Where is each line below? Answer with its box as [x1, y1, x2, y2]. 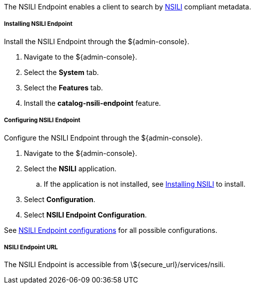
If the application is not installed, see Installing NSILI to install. [44, 179, 246, 188]
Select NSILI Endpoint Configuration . [24, 210, 147, 219]
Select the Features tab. [24, 83, 103, 92]
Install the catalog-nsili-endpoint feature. [24, 98, 161, 107]
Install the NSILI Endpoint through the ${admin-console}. [4, 37, 189, 46]
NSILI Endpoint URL [4, 243, 58, 251]
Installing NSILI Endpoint [4, 20, 73, 28]
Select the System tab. [24, 68, 99, 76]
